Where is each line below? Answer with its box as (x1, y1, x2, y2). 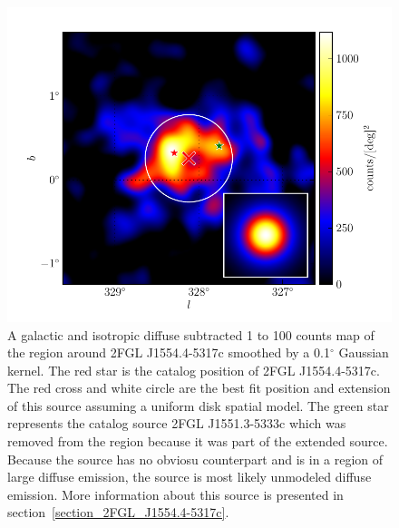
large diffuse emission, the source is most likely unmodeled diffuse (7, 467, 372, 486)
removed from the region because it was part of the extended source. (7, 432, 388, 451)
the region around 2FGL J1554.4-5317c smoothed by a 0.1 (7, 343, 330, 362)
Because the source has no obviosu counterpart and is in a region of (7, 449, 384, 468)
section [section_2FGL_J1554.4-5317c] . (7, 503, 229, 522)
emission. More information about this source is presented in (7, 484, 344, 504)
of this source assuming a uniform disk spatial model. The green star (7, 396, 389, 415)
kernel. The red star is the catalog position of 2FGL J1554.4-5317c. (7, 360, 380, 379)
